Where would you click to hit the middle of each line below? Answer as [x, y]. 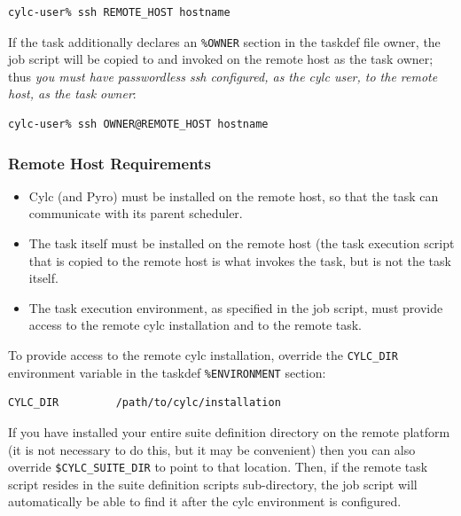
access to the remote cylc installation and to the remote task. [195, 325]
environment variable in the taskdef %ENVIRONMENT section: [167, 372]
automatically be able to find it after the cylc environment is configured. [205, 501]
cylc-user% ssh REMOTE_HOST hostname [119, 12]
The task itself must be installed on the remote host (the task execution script [242, 243]
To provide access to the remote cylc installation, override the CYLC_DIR [203, 355]
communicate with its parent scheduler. [136, 213]
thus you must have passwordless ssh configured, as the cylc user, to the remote [223, 76]
